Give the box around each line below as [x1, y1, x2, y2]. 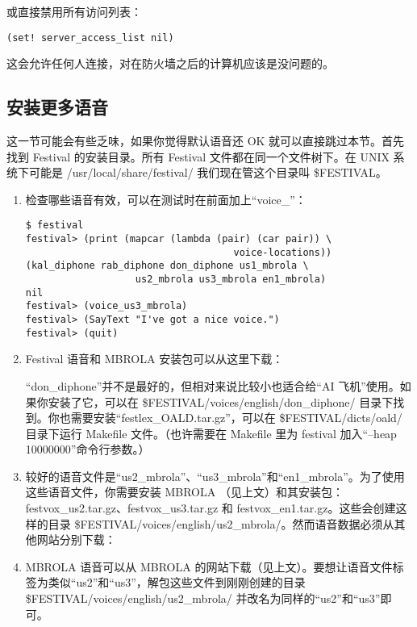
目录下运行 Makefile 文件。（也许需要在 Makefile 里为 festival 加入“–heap [25, 424, 397, 441]
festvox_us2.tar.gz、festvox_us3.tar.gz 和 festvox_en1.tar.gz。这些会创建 [25, 500, 396, 516]
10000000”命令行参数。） [25, 441, 150, 458]
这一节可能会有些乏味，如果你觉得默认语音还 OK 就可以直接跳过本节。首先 [6, 132, 405, 149]
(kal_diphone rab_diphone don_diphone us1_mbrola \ [25, 260, 309, 272]
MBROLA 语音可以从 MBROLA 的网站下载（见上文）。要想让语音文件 [25, 558, 393, 575]
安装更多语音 [6, 94, 108, 119]
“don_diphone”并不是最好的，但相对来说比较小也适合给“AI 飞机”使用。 [25, 377, 400, 394]
